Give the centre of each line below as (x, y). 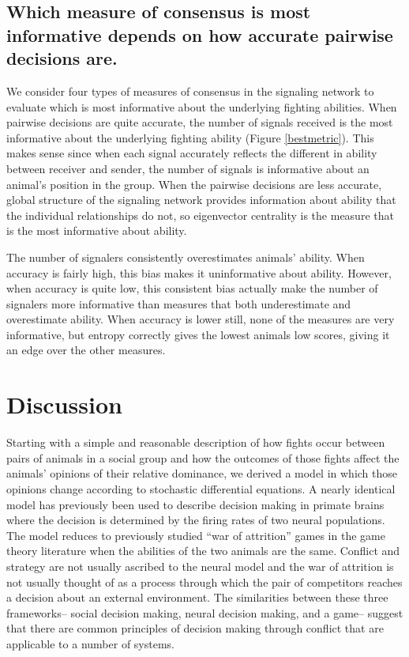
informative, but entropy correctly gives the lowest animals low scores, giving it (198, 334)
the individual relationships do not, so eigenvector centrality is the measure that (200, 215)
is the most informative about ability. (97, 230)
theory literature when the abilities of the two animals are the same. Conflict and (203, 551)
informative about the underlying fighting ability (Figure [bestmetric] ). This (190, 137)
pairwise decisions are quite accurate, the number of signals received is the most (200, 122)
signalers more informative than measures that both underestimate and (179, 303)
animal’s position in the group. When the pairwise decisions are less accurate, (194, 184)
